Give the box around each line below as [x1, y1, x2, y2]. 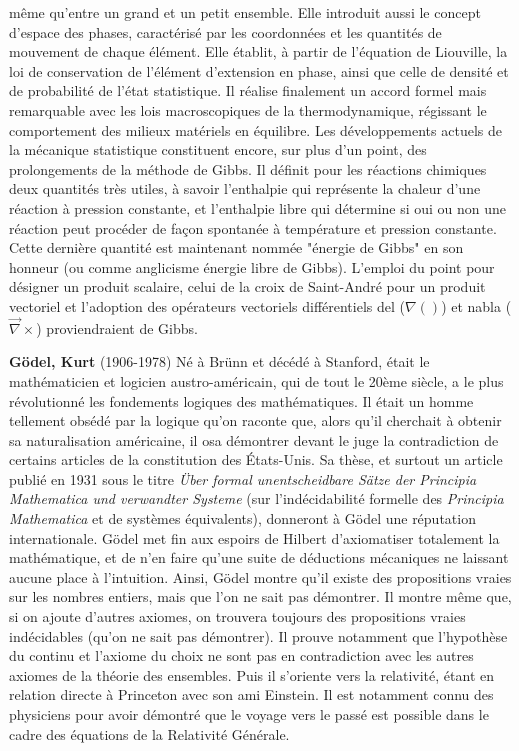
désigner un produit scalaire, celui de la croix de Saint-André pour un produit [9, 276, 486, 297]
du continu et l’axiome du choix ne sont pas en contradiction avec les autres [9, 645, 474, 666]
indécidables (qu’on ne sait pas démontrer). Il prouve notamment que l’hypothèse [9, 625, 508, 646]
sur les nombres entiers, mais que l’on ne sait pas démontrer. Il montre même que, [9, 586, 512, 607]
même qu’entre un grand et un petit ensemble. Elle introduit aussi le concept [9, 2, 481, 22]
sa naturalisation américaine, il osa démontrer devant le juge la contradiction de [9, 429, 499, 450]
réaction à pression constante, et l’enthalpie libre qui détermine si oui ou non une [9, 197, 507, 218]
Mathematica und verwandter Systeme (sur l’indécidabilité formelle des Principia [9, 488, 504, 509]
